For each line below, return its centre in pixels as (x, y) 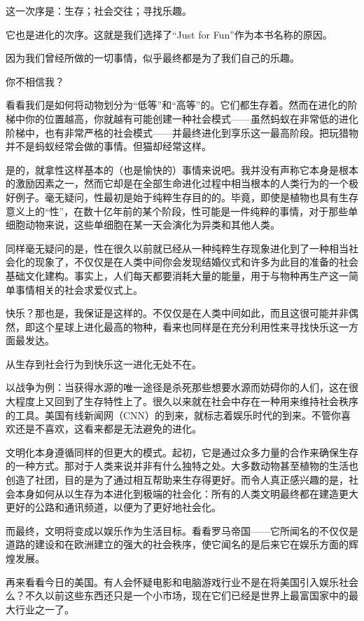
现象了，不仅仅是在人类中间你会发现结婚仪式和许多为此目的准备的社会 (196, 262)
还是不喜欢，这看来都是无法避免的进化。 (108, 429)
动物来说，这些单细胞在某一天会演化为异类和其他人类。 (152, 225)
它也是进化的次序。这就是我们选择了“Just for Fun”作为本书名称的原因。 (169, 34)
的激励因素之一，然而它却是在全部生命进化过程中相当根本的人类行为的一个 (177, 183)
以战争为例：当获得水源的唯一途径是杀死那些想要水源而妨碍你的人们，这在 (177, 387)
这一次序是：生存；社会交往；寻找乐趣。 (99, 11)
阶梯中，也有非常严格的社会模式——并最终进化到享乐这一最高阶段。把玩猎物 (182, 132)
